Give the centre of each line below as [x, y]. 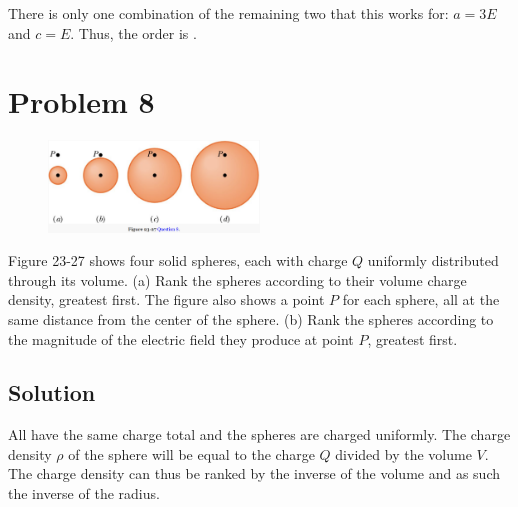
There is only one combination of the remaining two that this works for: [228, 13]
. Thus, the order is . [133, 32]
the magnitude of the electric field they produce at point [181, 338]
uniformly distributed [433, 260]
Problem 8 [81, 101]
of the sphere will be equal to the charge [191, 453]
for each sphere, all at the [421, 299]
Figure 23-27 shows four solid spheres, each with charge [178, 260]
